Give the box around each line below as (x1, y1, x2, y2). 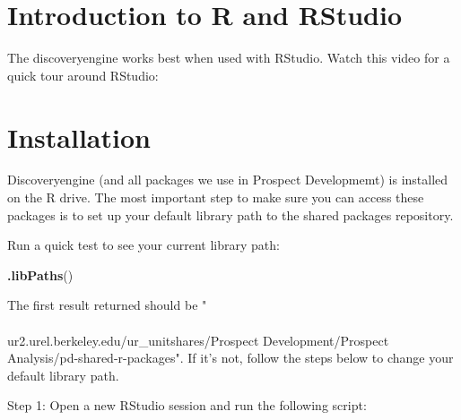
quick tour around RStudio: (7, 65, 159, 84)
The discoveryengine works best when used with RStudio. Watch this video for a (7, 48, 450, 67)
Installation (7, 118, 151, 155)
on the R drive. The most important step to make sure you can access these (7, 188, 424, 207)
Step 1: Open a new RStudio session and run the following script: (7, 396, 367, 415)
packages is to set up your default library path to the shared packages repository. (7, 205, 454, 224)
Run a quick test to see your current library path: (7, 236, 280, 254)
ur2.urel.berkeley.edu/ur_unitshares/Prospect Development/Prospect (7, 330, 389, 349)
